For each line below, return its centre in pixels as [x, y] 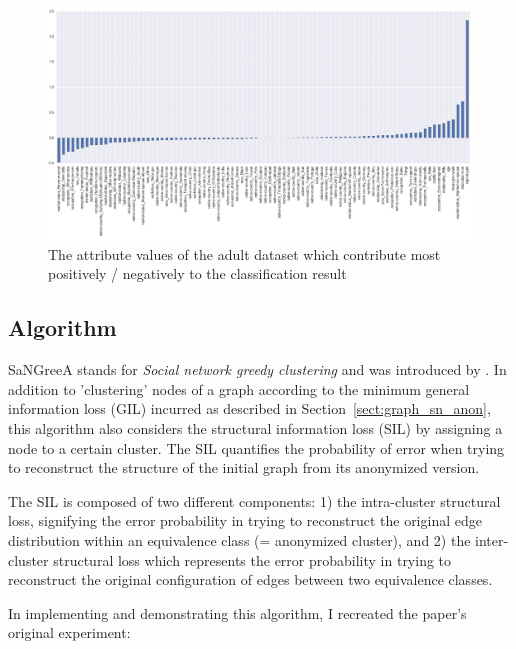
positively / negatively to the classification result [197, 273]
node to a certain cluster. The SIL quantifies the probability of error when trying [256, 447]
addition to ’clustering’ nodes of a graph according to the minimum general [239, 388]
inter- [492, 540]
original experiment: [69, 632]
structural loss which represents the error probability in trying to [252, 559]
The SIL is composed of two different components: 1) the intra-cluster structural [254, 500]
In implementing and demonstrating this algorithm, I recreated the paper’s [237, 612]
